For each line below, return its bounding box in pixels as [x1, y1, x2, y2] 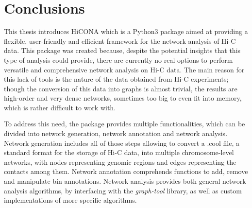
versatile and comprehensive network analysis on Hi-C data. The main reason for [4, 64, 245, 74]
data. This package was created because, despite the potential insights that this [4, 45, 241, 55]
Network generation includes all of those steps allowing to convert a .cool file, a [4, 138, 239, 148]
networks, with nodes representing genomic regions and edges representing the [4, 156, 236, 167]
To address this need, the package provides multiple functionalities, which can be [4, 119, 245, 129]
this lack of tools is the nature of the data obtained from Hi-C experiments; [4, 74, 229, 84]
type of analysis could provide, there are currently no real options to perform [4, 54, 233, 65]
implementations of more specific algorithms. [4, 195, 137, 205]
